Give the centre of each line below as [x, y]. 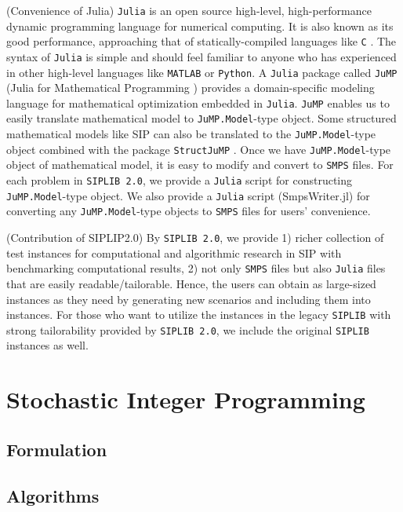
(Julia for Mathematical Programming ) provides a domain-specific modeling [191, 88]
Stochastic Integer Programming [186, 399]
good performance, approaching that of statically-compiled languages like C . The [201, 41]
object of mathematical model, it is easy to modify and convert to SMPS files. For [200, 165]
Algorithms [53, 495]
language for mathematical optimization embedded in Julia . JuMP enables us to [198, 102]
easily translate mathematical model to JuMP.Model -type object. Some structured [201, 118]
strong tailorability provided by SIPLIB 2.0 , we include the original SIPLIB [188, 329]
